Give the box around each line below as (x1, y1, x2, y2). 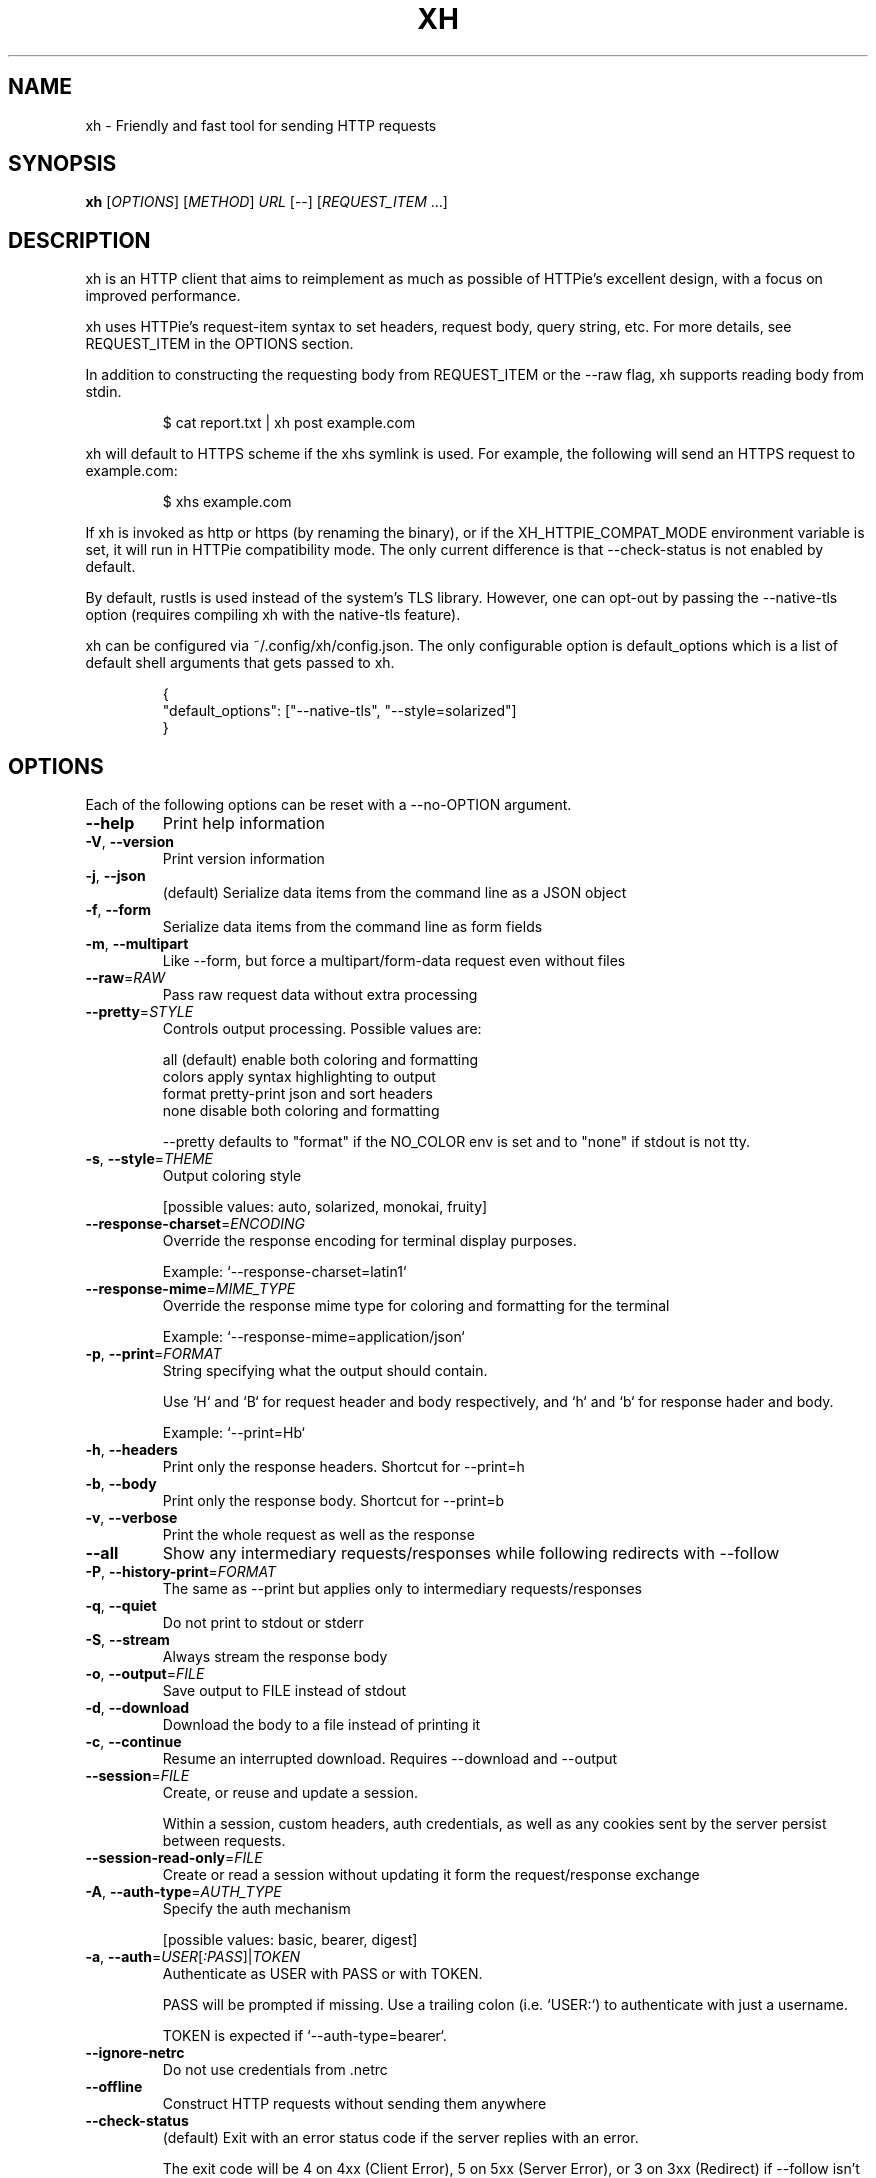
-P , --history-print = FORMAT (85, 1563, 277, 1581)
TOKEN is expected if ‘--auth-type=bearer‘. (162, 2027, 447, 2045)
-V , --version (85, 833, 174, 851)
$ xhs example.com (162, 493, 292, 511)
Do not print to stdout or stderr (162, 1614, 364, 1632)
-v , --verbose (85, 1509, 178, 1527)
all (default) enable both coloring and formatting (162, 1051, 479, 1069)
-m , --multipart (85, 935, 189, 953)
